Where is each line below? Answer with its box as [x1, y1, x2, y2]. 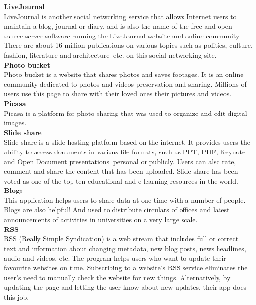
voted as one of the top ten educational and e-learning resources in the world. [4, 175, 238, 186]
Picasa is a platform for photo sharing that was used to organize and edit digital [4, 108, 247, 118]
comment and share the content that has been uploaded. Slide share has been [4, 166, 238, 176]
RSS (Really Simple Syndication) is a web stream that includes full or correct [4, 233, 239, 244]
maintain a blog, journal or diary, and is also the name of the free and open [4, 21, 232, 31]
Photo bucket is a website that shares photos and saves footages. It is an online [4, 69, 244, 79]
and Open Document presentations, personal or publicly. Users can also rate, [4, 156, 236, 166]
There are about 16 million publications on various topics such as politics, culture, [4, 40, 253, 50]
